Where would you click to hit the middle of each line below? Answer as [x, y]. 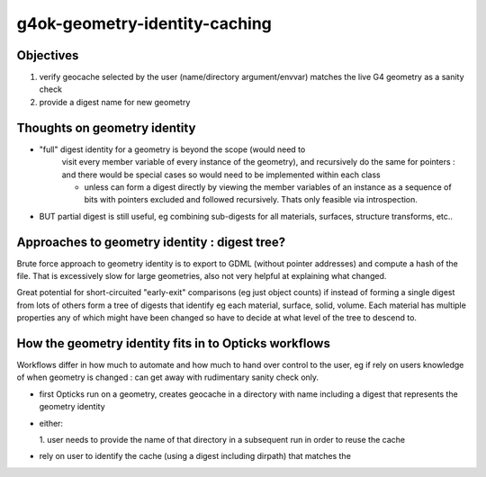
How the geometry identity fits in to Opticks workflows [173, 343]
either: [51, 423]
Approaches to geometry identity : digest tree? [151, 242]
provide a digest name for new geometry [115, 102]
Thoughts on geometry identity [106, 127]
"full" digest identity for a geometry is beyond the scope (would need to [172, 149]
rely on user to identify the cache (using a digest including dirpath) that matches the [195, 456]
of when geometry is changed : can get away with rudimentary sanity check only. [168, 377]
